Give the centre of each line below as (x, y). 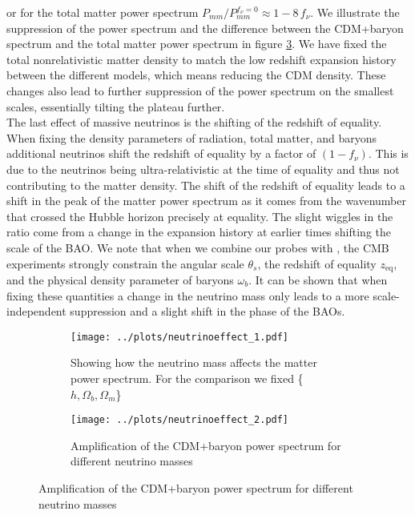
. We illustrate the (355, 12)
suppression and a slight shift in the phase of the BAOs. (207, 311)
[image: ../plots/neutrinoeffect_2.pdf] (180, 420)
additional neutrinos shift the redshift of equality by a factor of (161, 153)
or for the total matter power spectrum (103, 12)
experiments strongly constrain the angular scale (125, 263)
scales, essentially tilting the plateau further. (116, 106)
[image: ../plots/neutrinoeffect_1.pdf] (180, 337)
